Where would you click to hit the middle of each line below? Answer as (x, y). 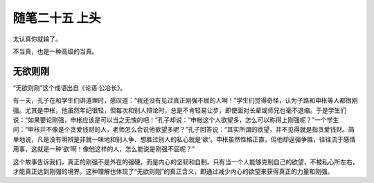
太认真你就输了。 (37, 39)
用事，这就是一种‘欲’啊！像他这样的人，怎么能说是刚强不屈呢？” (104, 149)
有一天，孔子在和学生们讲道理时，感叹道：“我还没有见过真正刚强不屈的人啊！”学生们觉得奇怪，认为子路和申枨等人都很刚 (185, 101)
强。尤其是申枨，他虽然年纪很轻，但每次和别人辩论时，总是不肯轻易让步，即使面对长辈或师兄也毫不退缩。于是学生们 (179, 110)
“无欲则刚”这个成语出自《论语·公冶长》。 (70, 87)
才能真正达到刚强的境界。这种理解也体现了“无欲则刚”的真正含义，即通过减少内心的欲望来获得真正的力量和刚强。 (173, 171)
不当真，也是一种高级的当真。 (55, 51)
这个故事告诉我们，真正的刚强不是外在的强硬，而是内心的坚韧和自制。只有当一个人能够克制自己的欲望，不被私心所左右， (186, 162)
